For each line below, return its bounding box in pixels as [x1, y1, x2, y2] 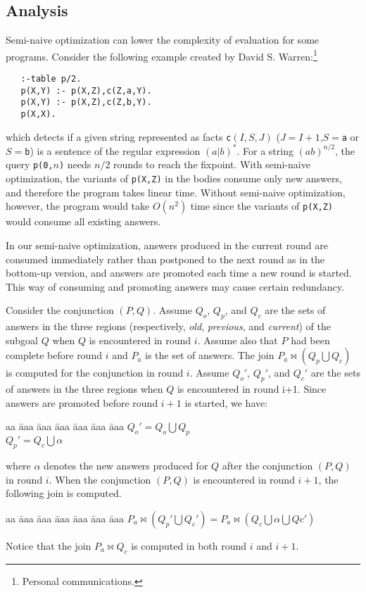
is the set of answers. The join [145, 348, 274, 363]
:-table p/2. [20, 74, 82, 84]
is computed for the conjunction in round [6, 365, 184, 380]
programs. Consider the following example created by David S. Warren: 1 [6, 46, 317, 63]
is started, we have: [184, 395, 268, 410]
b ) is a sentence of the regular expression [25, 143, 201, 158]
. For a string [236, 143, 294, 158]
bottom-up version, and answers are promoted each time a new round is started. [6, 265, 352, 280]
